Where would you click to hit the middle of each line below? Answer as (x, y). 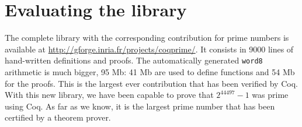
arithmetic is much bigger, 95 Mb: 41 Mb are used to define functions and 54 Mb (150, 71)
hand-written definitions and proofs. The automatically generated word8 (134, 60)
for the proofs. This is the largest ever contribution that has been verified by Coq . (151, 83)
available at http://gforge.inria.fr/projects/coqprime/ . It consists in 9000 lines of (149, 49)
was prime (270, 95)
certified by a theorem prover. (58, 117)
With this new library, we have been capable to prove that (109, 95)
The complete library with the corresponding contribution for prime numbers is (147, 38)
